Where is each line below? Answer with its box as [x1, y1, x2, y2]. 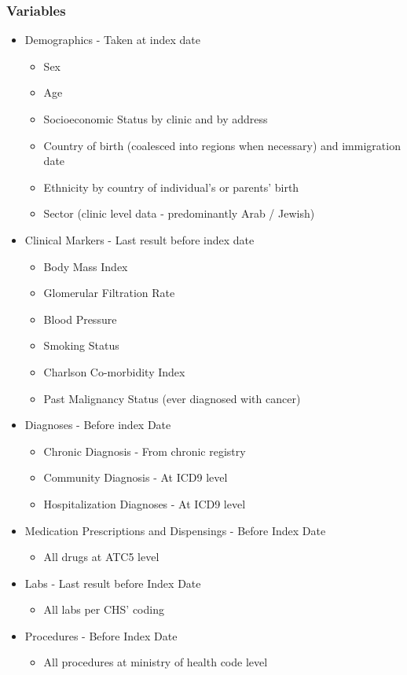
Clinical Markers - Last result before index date [24, 231, 255, 248]
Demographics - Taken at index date [24, 31, 200, 48]
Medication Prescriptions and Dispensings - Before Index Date [24, 522, 326, 538]
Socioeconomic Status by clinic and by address [43, 111, 268, 127]
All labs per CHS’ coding [43, 601, 164, 618]
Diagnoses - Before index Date [24, 416, 171, 433]
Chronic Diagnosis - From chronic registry [43, 442, 246, 459]
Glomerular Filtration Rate [43, 284, 175, 301]
